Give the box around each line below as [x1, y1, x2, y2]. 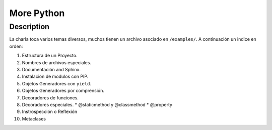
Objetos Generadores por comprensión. [22, 88, 105, 94]
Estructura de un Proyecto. [22, 53, 78, 59]
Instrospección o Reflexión [22, 108, 78, 115]
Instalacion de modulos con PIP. [22, 73, 89, 80]
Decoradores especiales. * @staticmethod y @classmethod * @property [22, 101, 173, 107]
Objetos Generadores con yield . [22, 80, 92, 86]
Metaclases [22, 115, 46, 121]
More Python [9, 8, 65, 19]
